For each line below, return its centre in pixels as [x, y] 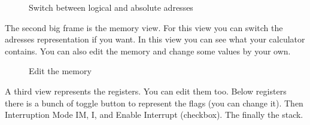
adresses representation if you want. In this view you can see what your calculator [155, 39]
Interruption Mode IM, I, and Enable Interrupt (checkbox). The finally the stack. [154, 115]
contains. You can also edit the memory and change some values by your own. [148, 51]
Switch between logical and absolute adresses [111, 7]
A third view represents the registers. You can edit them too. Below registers [146, 91]
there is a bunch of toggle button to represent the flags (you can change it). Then [154, 103]
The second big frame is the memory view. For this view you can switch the [144, 27]
